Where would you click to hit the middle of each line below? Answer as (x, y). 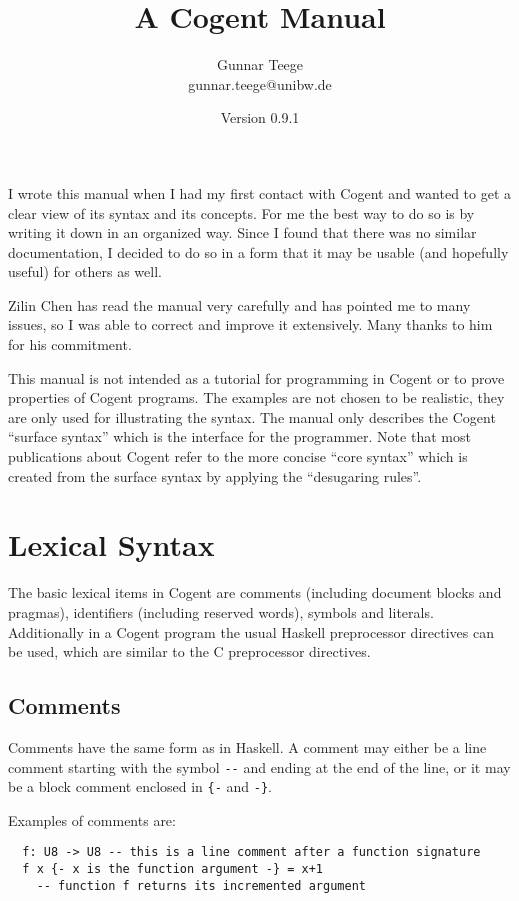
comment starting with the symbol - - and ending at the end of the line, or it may (259, 766)
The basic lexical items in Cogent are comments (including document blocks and (255, 592)
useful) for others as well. (85, 271)
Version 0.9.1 (260, 117)
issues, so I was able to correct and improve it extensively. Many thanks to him (250, 324)
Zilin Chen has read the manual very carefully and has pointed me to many (239, 304)
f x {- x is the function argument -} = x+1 (172, 869)
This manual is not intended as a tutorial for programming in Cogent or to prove (256, 377)
